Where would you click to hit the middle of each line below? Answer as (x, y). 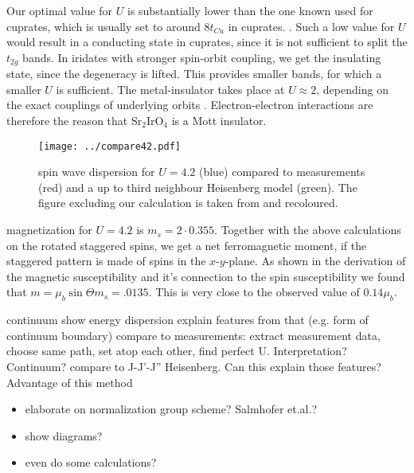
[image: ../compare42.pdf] (109, 146)
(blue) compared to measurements (282, 172)
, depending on (352, 89)
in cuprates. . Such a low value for (311, 26)
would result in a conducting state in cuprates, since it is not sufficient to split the (207, 42)
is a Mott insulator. (219, 121)
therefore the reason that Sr (74, 121)
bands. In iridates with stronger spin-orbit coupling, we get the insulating (202, 57)
